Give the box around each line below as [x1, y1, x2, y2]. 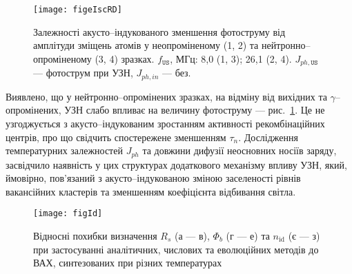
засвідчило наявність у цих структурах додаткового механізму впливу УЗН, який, [6, 157, 347, 171]
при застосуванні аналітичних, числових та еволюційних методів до [33, 242, 319, 256]
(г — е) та [226, 229, 270, 243]
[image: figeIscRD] [33, 5, 122, 14]
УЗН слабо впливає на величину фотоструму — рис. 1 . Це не [64, 103, 325, 117]
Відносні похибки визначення [33, 229, 157, 243]
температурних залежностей [6, 143, 123, 158]
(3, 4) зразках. [95, 51, 155, 65]
